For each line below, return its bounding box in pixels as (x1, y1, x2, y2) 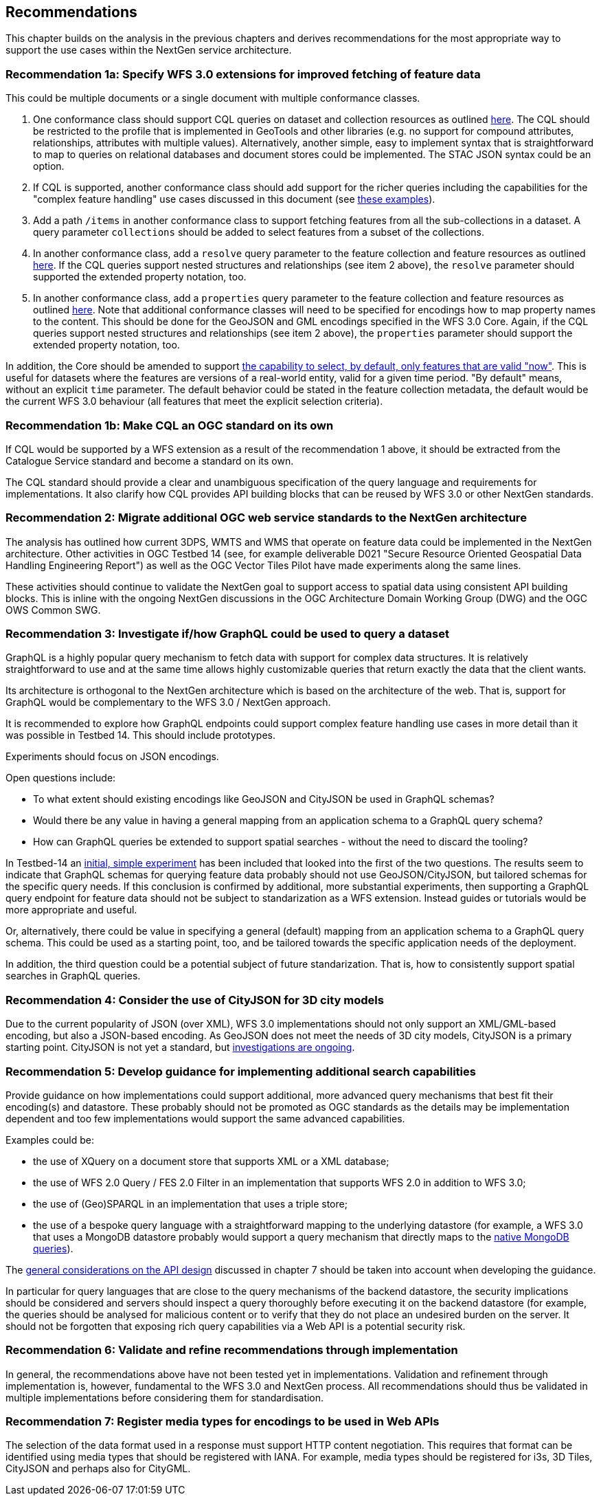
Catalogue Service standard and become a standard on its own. (5, 454, 294, 467)
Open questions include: (5, 772, 116, 784)
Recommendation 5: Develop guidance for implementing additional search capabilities (5, 1064, 476, 1078)
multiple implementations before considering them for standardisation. (5, 1391, 324, 1403)
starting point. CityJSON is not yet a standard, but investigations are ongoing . (5, 1041, 355, 1054)
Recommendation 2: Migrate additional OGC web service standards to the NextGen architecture (5, 511, 527, 525)
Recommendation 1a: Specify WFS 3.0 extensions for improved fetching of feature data (5, 67, 481, 81)
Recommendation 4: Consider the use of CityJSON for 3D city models (5, 992, 384, 1007)
